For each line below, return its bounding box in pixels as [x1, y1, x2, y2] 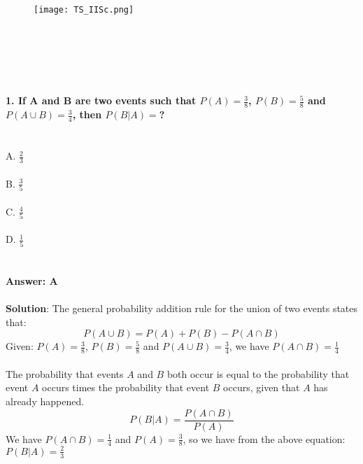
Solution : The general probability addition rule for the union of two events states [6, 301, 358, 316]
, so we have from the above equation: [183, 431, 346, 446]
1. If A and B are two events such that [6, 93, 197, 108]
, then [72, 107, 102, 122]
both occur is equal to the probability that [166, 366, 350, 381]
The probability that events [6, 366, 124, 381]
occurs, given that [223, 380, 300, 395]
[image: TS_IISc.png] [34, 4, 134, 15]
